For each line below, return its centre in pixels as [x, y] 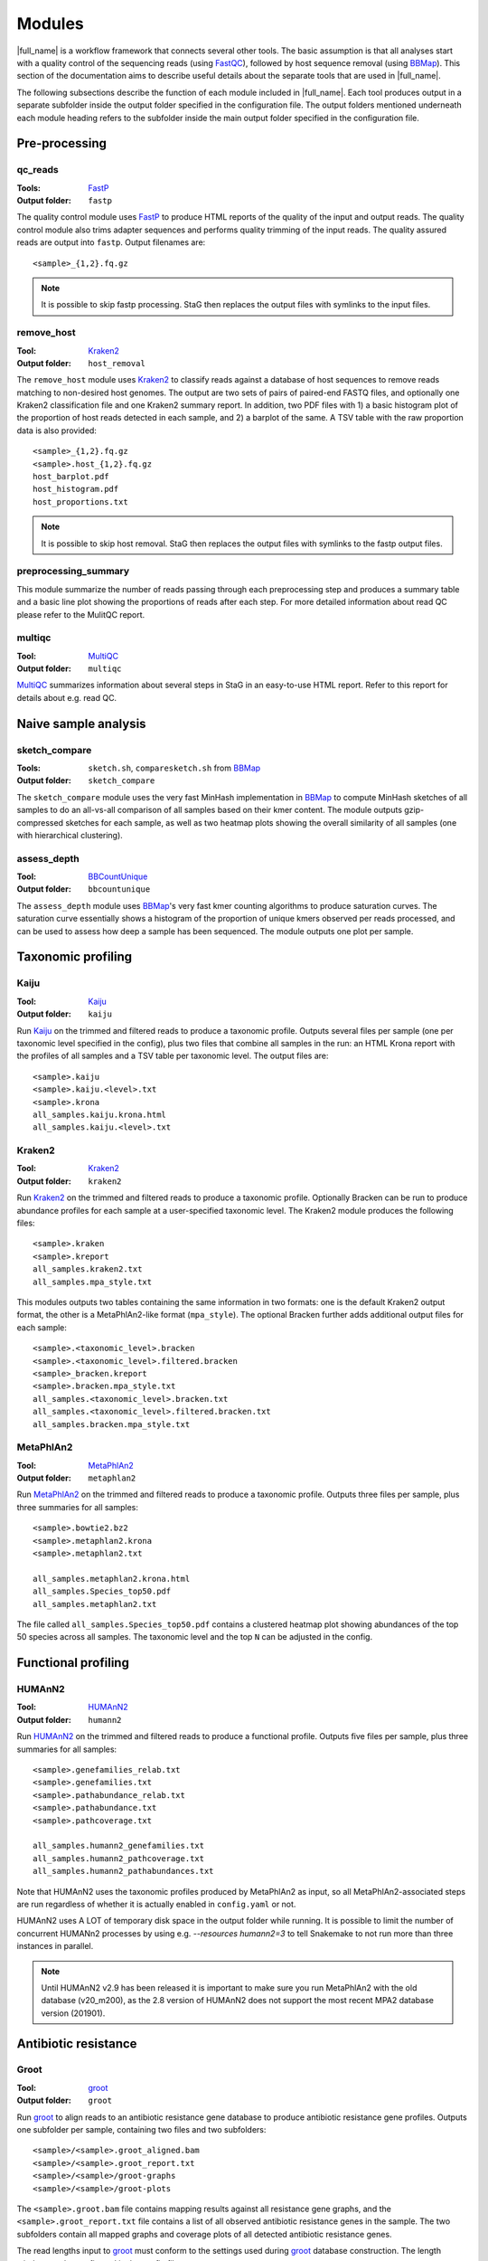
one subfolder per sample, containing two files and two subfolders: [141, 2130]
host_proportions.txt [80, 501]
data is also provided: [56, 430]
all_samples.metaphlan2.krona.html [112, 1579]
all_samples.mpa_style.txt [93, 1282]
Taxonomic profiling [75, 957]
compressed [40, 822]
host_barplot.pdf [71, 477]
